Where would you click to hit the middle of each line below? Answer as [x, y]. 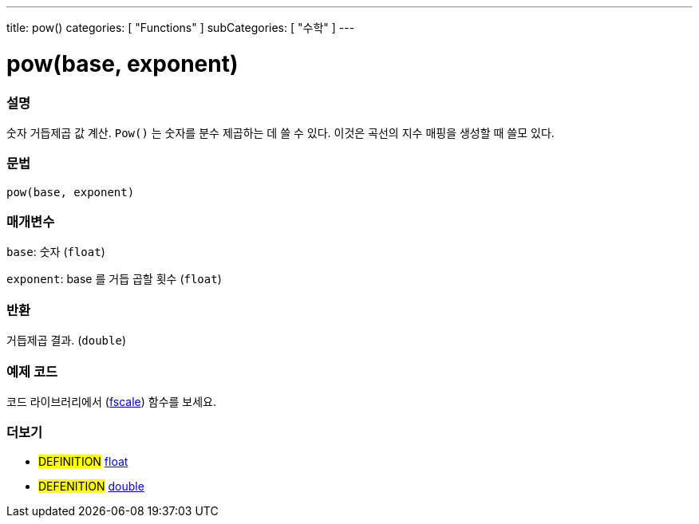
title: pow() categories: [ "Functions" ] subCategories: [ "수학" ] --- [181, 28]
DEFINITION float [83, 461]
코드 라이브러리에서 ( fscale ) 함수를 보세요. [112, 401]
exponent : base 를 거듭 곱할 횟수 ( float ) [114, 279]
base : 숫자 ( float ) [56, 252]
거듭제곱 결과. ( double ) [66, 341]
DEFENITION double [91, 486]
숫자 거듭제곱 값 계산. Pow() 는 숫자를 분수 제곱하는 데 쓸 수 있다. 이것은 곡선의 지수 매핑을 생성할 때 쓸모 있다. [280, 132]
